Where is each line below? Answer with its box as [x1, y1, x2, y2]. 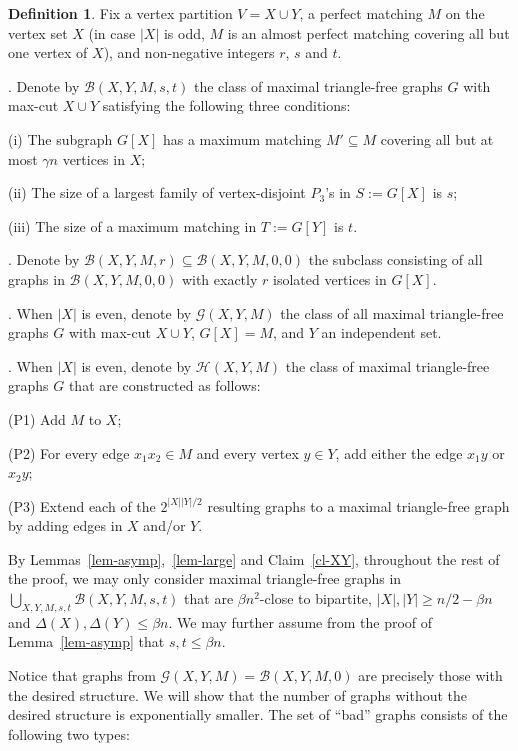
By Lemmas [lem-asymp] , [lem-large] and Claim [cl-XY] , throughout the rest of [8, 548, 500, 569]
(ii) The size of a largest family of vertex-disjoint [8, 182, 306, 203]
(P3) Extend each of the [8, 495, 156, 516]
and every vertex [196, 442, 299, 463]
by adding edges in [8, 515, 123, 536]
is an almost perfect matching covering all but [227, 22, 510, 43]
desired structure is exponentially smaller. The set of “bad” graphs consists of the [8, 704, 508, 725]
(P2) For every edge [8, 442, 130, 463]
